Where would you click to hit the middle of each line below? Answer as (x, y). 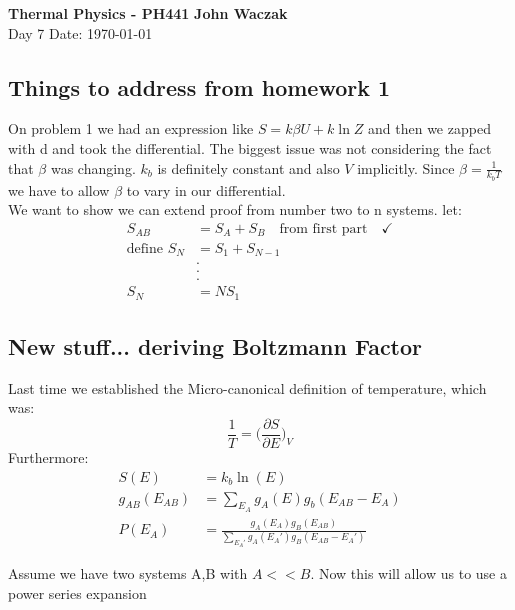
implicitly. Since (406, 167)
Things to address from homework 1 (199, 86)
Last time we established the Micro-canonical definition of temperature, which (247, 387)
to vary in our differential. (206, 189)
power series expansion (77, 592)
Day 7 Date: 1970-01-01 (80, 32)
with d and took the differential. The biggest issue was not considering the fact (250, 147)
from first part (323, 229)
